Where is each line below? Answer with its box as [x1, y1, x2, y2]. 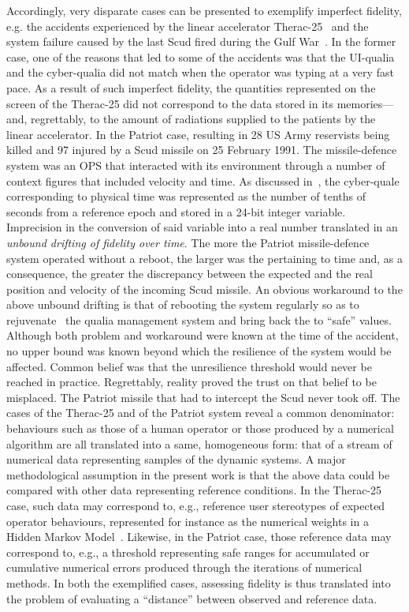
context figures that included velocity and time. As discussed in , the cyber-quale [6, 172, 400, 189]
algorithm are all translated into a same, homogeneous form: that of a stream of [6, 435, 392, 452]
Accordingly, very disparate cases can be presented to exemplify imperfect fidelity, [6, 2, 402, 18]
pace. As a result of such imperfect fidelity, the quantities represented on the [6, 79, 376, 96]
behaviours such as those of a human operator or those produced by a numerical [6, 420, 394, 437]
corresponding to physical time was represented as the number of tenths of [6, 188, 366, 205]
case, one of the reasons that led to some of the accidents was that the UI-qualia [6, 48, 395, 65]
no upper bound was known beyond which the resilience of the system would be [6, 343, 392, 359]
